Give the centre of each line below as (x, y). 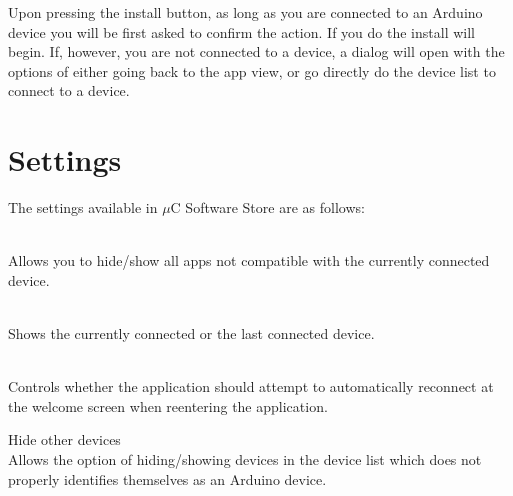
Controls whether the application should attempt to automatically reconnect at (251, 386)
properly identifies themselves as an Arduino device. (167, 478)
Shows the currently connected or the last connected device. (191, 333)
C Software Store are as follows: (267, 207)
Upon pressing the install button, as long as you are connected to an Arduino (245, 12)
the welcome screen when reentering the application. (168, 405)
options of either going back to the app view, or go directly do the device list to (252, 70)
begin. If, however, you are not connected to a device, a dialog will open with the (256, 51)
